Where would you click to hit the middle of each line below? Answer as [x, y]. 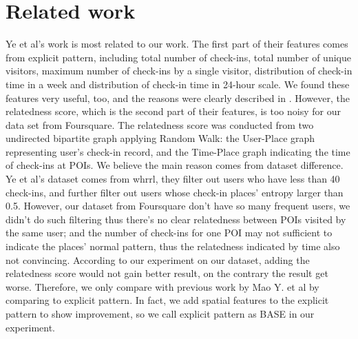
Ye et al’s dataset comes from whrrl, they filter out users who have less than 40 [173, 179]
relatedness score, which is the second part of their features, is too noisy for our [173, 111]
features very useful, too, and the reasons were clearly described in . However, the [178, 97]
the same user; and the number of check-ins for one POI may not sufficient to [169, 233]
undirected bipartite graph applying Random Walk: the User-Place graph [160, 138]
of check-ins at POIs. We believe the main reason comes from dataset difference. [175, 165]
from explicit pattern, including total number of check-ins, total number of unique [178, 57]
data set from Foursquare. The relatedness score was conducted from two [160, 124]
